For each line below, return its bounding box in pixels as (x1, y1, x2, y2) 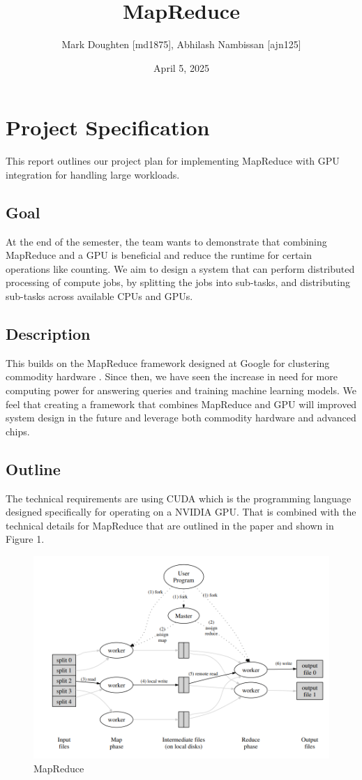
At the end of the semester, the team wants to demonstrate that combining (6, 234, 327, 248)
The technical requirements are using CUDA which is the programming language (6, 490, 352, 505)
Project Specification (6, 113, 210, 142)
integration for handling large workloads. (6, 167, 180, 181)
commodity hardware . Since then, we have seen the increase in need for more (6, 369, 338, 384)
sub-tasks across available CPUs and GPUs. (6, 289, 193, 303)
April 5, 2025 (153, 60, 209, 75)
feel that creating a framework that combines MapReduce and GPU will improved (6, 396, 357, 411)
